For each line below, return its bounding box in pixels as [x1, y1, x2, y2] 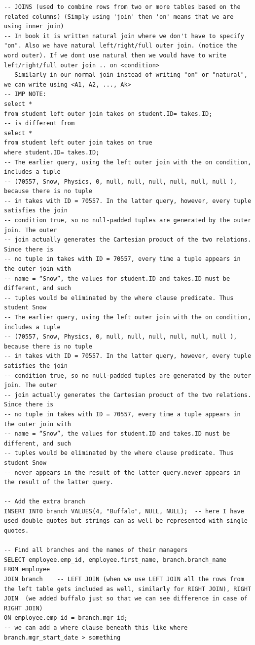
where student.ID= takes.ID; [4, 149, 100, 156]
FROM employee [4, 566, 50, 573]
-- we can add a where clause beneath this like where [4, 624, 188, 631]
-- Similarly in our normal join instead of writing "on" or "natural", [4, 71, 248, 79]
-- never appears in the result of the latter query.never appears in [4, 469, 241, 476]
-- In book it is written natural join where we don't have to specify [4, 32, 244, 40]
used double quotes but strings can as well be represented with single [4, 517, 248, 525]
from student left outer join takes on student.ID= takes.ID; [4, 110, 213, 117]
